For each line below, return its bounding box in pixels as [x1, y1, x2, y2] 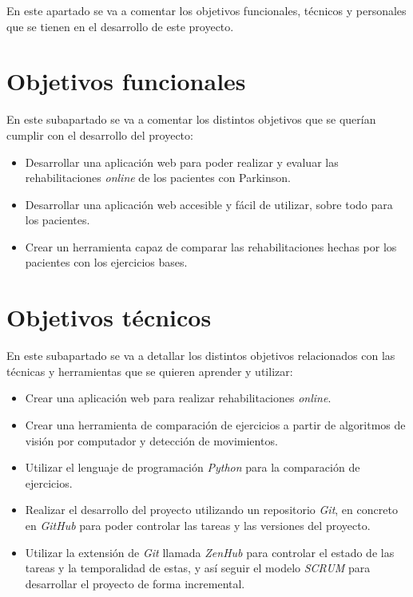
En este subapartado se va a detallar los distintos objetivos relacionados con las [6, 347, 395, 364]
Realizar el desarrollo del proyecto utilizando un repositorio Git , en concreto [25, 501, 398, 518]
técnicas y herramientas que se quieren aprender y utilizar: [6, 362, 293, 379]
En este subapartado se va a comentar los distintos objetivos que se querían [6, 111, 376, 128]
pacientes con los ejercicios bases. [25, 254, 188, 271]
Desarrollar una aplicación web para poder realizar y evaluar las [25, 153, 339, 170]
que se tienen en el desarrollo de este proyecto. [6, 18, 234, 34]
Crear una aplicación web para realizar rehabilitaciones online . [25, 389, 332, 406]
